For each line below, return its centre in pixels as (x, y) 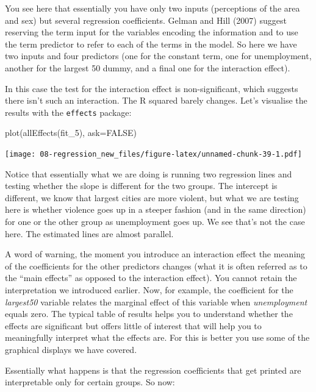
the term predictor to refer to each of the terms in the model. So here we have (151, 44)
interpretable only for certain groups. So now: (90, 382)
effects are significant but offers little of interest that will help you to (133, 325)
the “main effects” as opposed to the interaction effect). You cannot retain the (151, 278)
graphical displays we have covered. (71, 349)
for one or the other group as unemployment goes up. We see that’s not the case (155, 222)
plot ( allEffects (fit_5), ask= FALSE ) (71, 133)
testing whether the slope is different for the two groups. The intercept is (141, 186)
